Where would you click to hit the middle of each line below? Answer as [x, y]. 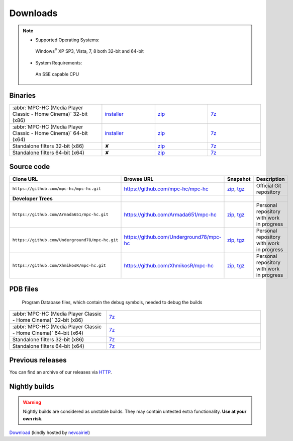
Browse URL [139, 179]
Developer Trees [32, 198]
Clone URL [25, 179]
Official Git [269, 185]
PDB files [24, 289]
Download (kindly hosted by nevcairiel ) [50, 432]
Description [271, 179]
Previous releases [38, 360]
